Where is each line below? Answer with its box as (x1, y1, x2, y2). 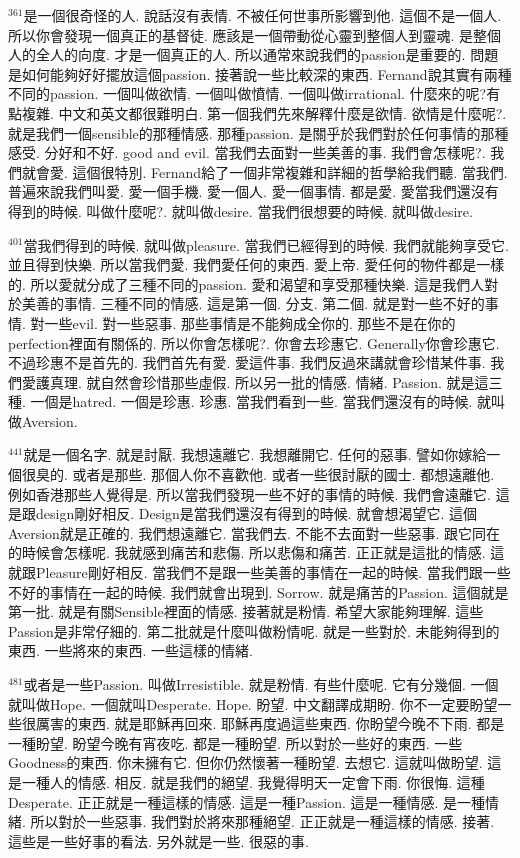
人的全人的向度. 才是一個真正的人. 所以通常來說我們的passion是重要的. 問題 (8, 44, 499, 65)
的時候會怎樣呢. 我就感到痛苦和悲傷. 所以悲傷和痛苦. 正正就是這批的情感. (8, 542, 486, 563)
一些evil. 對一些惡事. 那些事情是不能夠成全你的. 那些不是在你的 (44, 312, 456, 333)
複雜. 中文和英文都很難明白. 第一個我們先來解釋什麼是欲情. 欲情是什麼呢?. (21, 102, 507, 123)
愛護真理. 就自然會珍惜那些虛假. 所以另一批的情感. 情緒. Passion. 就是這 (21, 371, 489, 392)
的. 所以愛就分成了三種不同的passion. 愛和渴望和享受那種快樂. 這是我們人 (8, 273, 485, 294)
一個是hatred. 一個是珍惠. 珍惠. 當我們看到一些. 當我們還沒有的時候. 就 (30, 391, 492, 412)
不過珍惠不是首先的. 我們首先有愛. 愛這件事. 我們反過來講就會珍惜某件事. (8, 352, 486, 373)
